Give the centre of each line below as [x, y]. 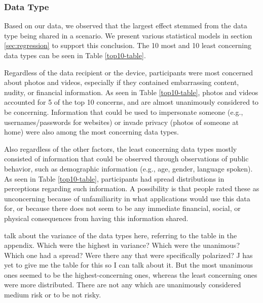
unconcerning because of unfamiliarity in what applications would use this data [127, 198]
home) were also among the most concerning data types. [91, 132]
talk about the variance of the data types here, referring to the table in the [121, 235]
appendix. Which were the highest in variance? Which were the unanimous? [122, 245]
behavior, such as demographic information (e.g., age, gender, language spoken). [128, 168]
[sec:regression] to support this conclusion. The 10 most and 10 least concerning [128, 45]
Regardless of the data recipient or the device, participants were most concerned [129, 72]
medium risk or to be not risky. [53, 295]
